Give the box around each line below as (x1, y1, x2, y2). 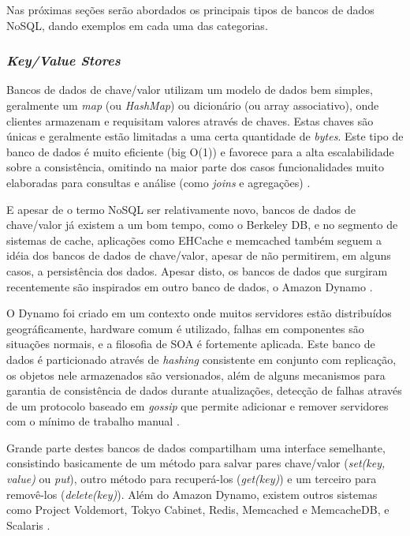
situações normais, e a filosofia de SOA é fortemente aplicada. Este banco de (6, 335, 375, 352)
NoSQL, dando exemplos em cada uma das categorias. (6, 17, 268, 33)
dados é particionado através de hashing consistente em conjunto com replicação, (6, 350, 397, 367)
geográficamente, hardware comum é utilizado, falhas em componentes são (6, 320, 364, 336)
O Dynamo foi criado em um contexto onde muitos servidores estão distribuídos (6, 305, 392, 321)
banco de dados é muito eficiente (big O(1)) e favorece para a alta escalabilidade (6, 143, 394, 159)
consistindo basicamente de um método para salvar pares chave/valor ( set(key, (6, 455, 386, 471)
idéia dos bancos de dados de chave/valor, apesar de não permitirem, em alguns (6, 247, 391, 264)
